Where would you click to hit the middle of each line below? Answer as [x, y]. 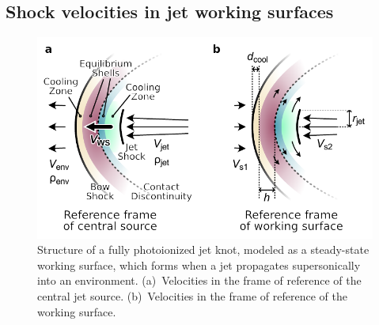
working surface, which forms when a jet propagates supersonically [199, 265]
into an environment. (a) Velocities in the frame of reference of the [199, 280]
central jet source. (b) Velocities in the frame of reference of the [192, 295]
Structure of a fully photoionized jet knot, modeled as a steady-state [203, 249]
